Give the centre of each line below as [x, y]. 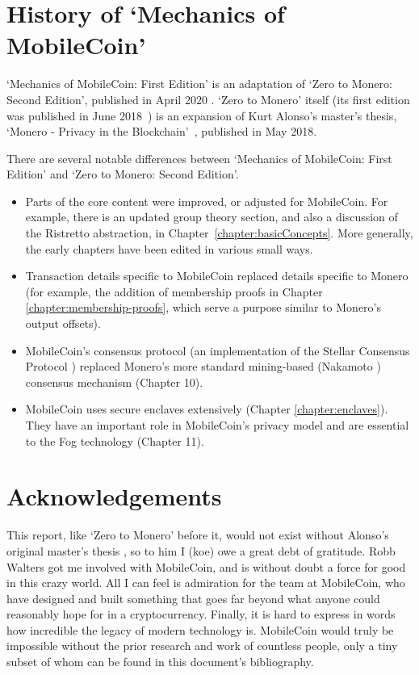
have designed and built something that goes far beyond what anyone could [193, 598]
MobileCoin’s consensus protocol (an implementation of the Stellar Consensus [218, 350]
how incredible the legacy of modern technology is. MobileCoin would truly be [200, 629]
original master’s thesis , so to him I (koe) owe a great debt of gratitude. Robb [201, 550]
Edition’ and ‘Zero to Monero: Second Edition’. [123, 174]
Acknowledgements [114, 496]
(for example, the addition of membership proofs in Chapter [174, 291]
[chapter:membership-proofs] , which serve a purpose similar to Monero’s [203, 307]
